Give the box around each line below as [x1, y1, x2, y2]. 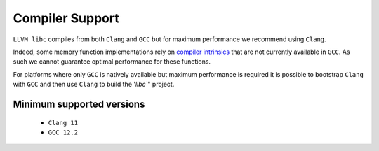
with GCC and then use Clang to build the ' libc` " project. [13, 80, 175, 89]
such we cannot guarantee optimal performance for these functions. [13, 57, 211, 66]
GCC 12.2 [48, 128, 79, 136]
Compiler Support [13, 10, 119, 26]
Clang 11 [48, 119, 79, 127]
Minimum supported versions [13, 98, 145, 110]
